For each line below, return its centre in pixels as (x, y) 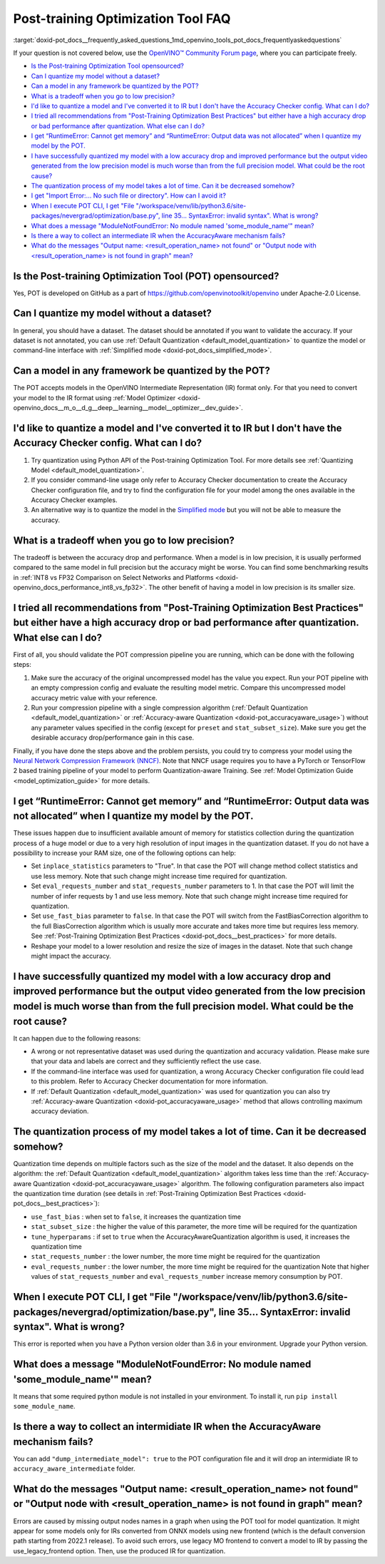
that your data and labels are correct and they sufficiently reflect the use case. (146, 1061)
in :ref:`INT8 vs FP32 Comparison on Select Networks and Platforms (113, 577)
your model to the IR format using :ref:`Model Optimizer (94, 398)
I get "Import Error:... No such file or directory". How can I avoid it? (128, 195)
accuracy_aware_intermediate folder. (74, 1468)
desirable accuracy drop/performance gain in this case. (113, 737)
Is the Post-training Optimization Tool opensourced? (108, 66)
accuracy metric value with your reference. (94, 697)
